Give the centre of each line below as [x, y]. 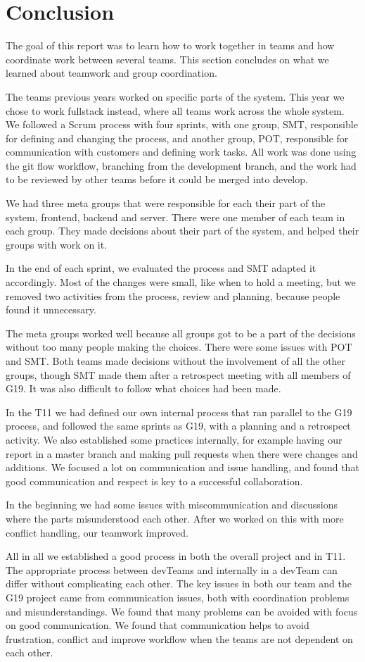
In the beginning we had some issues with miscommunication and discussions [172, 505]
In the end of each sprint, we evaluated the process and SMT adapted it [161, 268]
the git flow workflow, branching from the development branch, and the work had [181, 165]
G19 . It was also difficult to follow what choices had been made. [143, 388]
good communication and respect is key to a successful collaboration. [154, 481]
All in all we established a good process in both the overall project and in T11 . [176, 556]
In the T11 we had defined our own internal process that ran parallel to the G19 [179, 412]
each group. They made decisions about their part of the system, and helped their [182, 231]
